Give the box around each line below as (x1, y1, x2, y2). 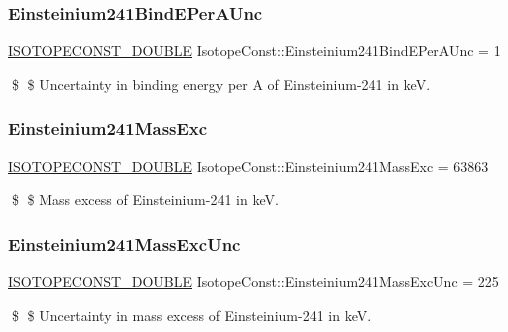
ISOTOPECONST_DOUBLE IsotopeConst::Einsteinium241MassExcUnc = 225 (8, 271, 499, 292)
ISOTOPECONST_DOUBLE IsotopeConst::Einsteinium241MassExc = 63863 (8, 155, 489, 176)
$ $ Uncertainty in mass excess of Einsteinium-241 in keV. (11, 304, 372, 325)
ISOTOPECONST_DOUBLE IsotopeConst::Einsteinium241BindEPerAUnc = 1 (8, 40, 501, 61)
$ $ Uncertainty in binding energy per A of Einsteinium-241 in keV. (11, 73, 431, 94)
